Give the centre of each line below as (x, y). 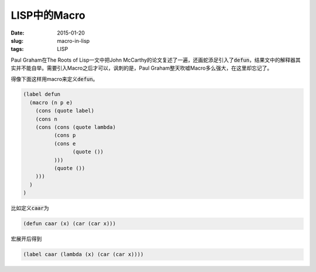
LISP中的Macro (48, 15)
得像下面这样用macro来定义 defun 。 (54, 79)
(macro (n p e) (51, 102)
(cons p (65, 135)
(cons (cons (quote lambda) (76, 127)
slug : (17, 40)
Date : (18, 33)
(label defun (42, 94)
